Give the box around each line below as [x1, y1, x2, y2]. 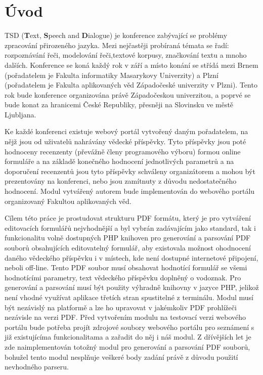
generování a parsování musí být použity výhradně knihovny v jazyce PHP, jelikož [5, 282, 259, 293]
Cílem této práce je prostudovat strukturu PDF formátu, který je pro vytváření [5, 213, 251, 223]
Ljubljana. [5, 109, 36, 119]
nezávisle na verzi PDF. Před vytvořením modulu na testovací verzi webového [5, 312, 246, 322]
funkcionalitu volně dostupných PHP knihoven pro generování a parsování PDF [5, 232, 251, 243]
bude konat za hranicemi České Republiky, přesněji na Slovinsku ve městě [5, 99, 234, 110]
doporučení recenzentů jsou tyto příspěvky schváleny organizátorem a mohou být [5, 165, 255, 176]
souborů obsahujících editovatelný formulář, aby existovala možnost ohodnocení [5, 242, 251, 253]
